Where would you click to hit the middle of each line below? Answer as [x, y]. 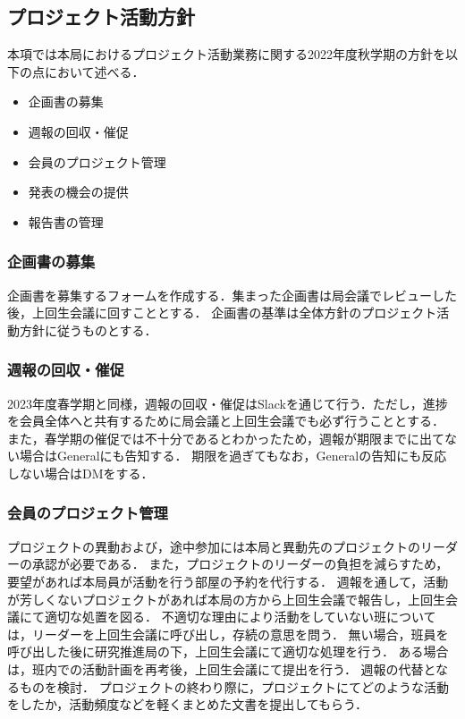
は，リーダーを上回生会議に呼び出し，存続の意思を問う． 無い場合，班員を [228, 634]
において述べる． [94, 71]
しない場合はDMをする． [80, 473]
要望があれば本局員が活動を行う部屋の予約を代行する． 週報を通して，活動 [228, 581]
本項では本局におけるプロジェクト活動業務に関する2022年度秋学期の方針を [226, 54]
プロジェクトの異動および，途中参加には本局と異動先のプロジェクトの [214, 546]
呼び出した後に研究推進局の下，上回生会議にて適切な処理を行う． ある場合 [228, 651]
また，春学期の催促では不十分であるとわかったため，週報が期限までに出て [226, 438]
